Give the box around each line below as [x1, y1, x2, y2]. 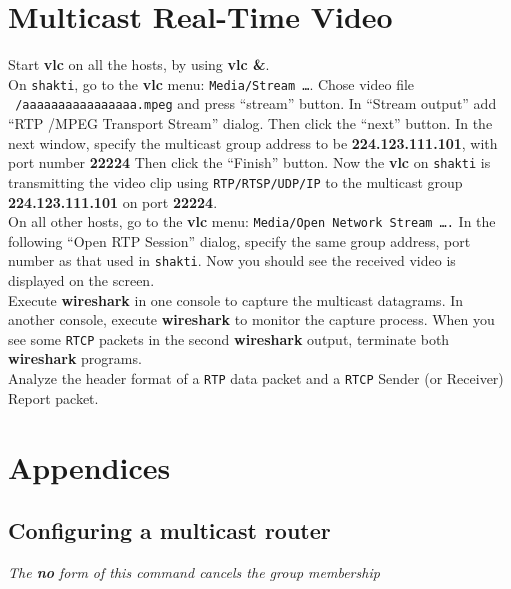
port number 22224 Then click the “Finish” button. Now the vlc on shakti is [8, 152, 491, 173]
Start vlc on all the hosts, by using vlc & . [8, 54, 270, 75]
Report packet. [8, 387, 99, 408]
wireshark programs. [8, 348, 142, 369]
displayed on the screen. [8, 270, 155, 291]
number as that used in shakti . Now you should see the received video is [8, 250, 456, 271]
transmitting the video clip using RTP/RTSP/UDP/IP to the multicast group [8, 171, 463, 192]
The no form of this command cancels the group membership [8, 561, 380, 582]
